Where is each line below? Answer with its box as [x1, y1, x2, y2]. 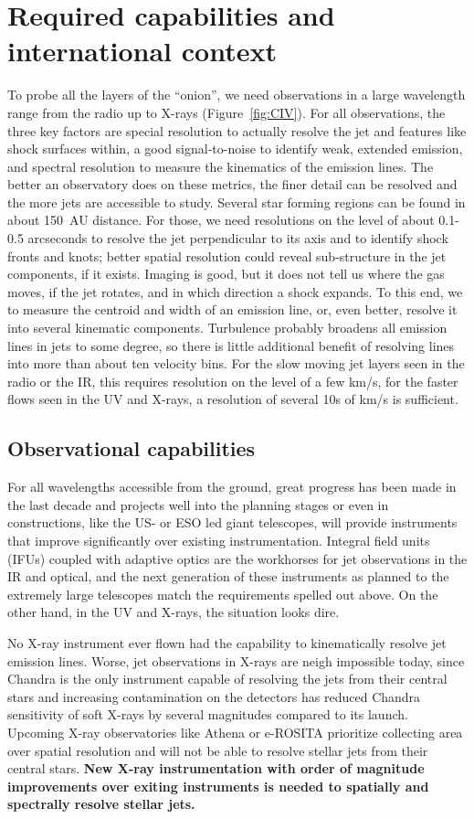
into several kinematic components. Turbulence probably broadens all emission [7, 318, 448, 337]
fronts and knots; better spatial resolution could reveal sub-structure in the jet [7, 246, 447, 265]
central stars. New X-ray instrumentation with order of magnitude [7, 759, 425, 778]
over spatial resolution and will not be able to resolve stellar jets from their [7, 740, 428, 760]
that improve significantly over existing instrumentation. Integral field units [7, 530, 430, 549]
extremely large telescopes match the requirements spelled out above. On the [7, 584, 438, 603]
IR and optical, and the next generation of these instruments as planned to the [7, 567, 449, 586]
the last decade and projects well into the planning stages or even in [7, 495, 389, 514]
